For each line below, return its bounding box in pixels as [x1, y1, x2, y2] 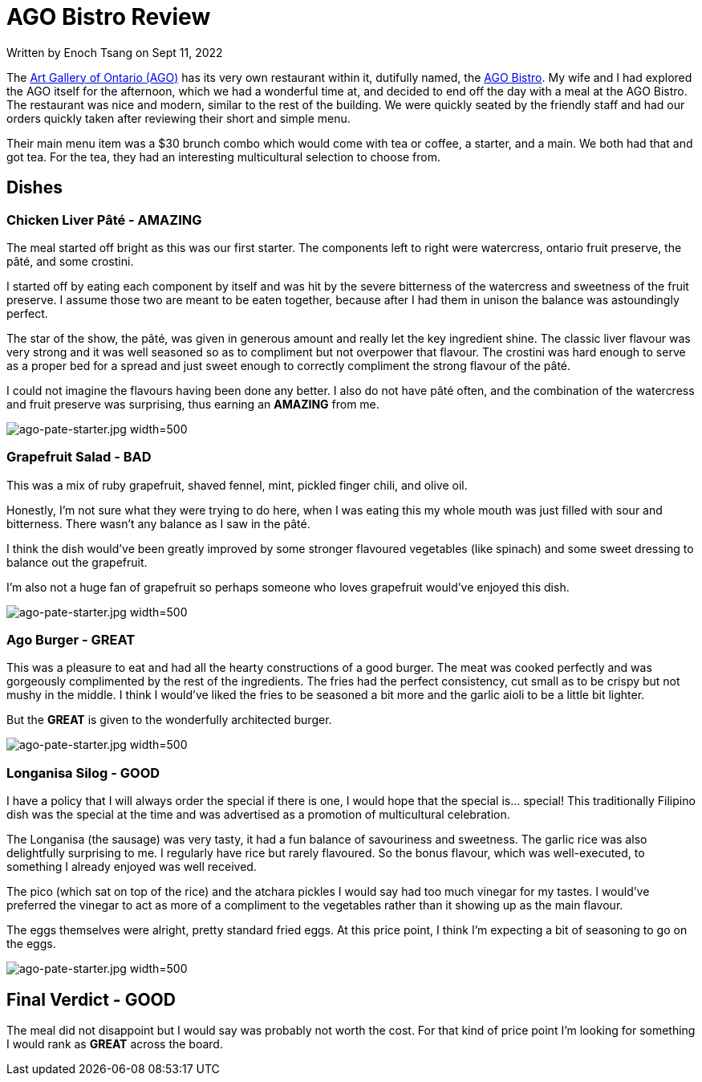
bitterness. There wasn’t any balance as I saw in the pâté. [6, 516, 310, 531]
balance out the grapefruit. [6, 555, 148, 569]
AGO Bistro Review [6, 3, 211, 31]
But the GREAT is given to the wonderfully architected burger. [6, 713, 332, 727]
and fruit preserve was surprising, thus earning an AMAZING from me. [6, 397, 379, 411]
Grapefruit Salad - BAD [6, 449, 152, 466]
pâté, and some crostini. [6, 254, 134, 268]
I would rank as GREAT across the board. [6, 1037, 223, 1051]
